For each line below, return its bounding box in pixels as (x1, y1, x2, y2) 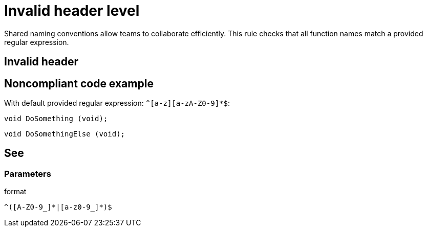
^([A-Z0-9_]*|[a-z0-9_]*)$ (4, 203, 112, 212)
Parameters (4, 168, 51, 179)
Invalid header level (4, 2, 140, 19)
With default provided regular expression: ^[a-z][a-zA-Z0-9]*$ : (4, 99, 230, 108)
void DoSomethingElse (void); (4, 130, 125, 138)
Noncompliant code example (4, 77, 154, 90)
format (4, 187, 27, 196)
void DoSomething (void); (4, 114, 108, 123)
